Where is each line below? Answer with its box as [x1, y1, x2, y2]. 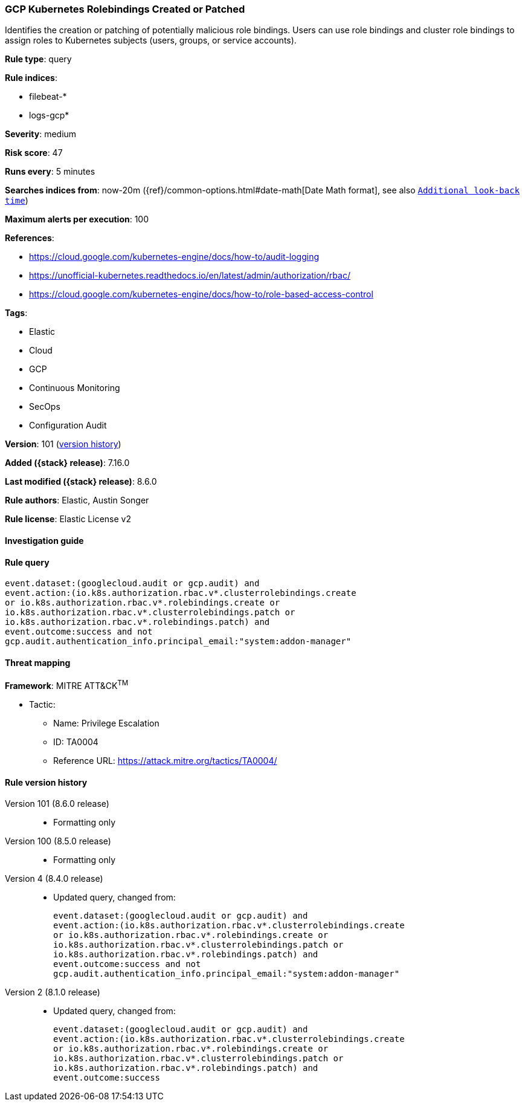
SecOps [29, 401, 60, 412]
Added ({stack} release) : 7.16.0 [5, 458, 130, 468]
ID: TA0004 [53, 737, 98, 748]
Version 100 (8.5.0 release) [5, 836, 111, 847]
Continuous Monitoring [29, 383, 120, 393]
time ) [5, 195, 28, 206]
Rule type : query [5, 54, 72, 65]
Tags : [5, 308, 28, 319]
